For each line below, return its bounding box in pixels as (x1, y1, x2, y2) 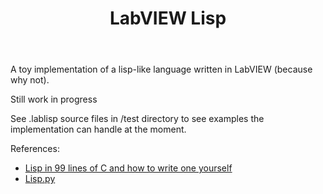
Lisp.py (24, 173, 56, 185)
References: (10, 143, 60, 155)
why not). (10, 74, 50, 86)
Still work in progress (10, 93, 98, 106)
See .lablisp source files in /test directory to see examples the (10, 113, 265, 125)
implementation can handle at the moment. (10, 123, 187, 136)
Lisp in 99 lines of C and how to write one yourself (24, 162, 233, 174)
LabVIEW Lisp (109, 7, 227, 30)
